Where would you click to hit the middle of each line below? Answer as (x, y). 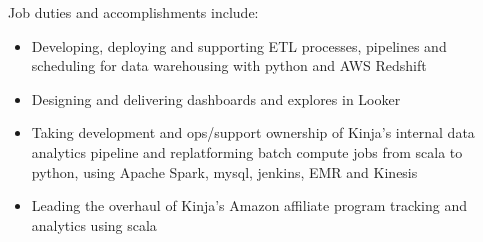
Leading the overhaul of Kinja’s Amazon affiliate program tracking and (249, 205)
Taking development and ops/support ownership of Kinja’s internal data (253, 132)
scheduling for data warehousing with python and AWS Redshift (229, 65)
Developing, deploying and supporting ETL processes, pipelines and (239, 45)
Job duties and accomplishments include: (133, 12)
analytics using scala (94, 224)
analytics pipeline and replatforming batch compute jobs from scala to (247, 151)
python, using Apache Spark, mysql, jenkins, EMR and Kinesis (224, 171)
